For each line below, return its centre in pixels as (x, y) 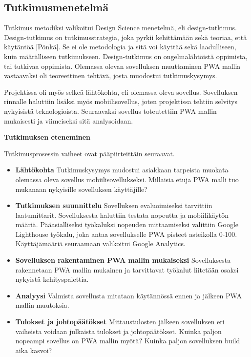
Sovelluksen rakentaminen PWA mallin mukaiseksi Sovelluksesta (123, 260)
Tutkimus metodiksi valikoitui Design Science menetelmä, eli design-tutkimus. (120, 28)
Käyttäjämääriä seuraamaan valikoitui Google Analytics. (100, 243)
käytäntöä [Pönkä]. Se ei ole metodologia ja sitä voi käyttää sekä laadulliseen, (120, 47)
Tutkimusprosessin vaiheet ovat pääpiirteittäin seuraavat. (89, 153)
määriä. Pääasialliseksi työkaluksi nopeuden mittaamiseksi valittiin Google (127, 224)
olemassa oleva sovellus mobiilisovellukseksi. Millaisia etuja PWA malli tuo (127, 179)
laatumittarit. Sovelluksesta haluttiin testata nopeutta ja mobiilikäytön (122, 215)
